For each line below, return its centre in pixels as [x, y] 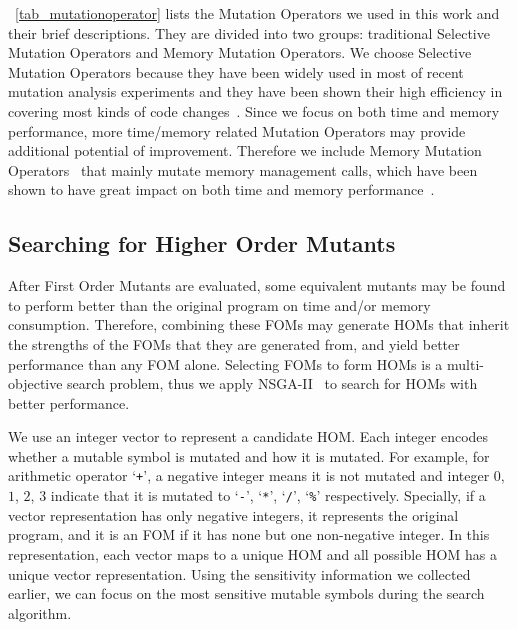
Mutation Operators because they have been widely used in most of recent [236, 71]
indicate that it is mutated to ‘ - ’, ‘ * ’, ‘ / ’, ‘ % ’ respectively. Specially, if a [268, 495]
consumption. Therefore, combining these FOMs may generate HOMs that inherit [259, 324]
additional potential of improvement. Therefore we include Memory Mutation [245, 150]
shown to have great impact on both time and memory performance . [221, 189]
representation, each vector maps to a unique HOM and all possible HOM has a [252, 553]
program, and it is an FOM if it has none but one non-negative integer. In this [249, 534]
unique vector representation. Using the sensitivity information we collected [239, 573]
